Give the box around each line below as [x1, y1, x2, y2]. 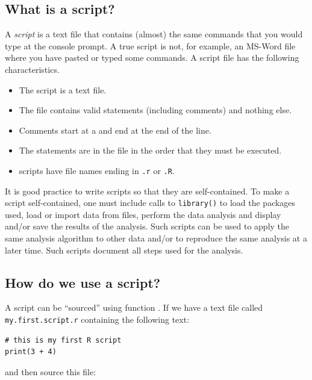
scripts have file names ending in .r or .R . [19, 164, 175, 176]
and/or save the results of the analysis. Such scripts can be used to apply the [5, 220, 290, 232]
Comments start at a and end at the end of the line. [19, 123, 211, 136]
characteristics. [5, 63, 60, 75]
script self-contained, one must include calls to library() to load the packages [5, 196, 296, 209]
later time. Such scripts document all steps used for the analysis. [5, 243, 243, 256]
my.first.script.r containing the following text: [5, 313, 190, 326]
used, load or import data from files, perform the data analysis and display [5, 208, 281, 220]
